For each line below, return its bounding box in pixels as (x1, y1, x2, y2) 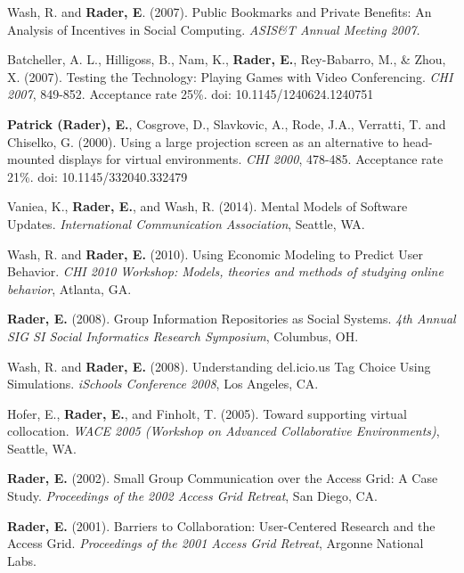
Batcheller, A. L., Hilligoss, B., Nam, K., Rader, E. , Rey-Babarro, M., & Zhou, (7, 50, 446, 69)
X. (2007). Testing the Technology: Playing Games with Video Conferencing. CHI (7, 67, 453, 86)
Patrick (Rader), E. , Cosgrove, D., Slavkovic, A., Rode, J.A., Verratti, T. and (7, 114, 446, 133)
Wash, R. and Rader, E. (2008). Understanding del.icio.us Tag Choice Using (7, 356, 431, 375)
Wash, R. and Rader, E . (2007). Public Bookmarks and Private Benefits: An (7, 3, 432, 20)
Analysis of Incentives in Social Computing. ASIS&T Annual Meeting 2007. (7, 20, 420, 38)
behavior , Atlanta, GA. (7, 279, 132, 298)
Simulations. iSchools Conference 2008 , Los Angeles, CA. (7, 374, 319, 393)
